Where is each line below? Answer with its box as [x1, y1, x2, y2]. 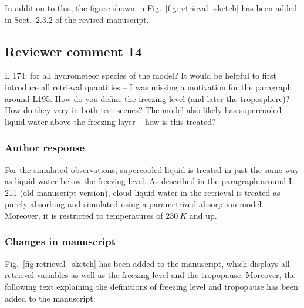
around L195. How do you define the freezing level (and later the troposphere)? [5, 92, 290, 104]
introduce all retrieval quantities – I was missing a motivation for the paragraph [5, 80, 292, 93]
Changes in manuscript [5, 234, 116, 249]
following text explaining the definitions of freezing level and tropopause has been [5, 280, 298, 292]
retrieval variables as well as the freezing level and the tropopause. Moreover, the [5, 269, 296, 281]
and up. [189, 209, 217, 221]
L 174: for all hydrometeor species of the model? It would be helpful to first [5, 69, 276, 82]
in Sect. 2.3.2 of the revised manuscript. [5, 13, 149, 25]
